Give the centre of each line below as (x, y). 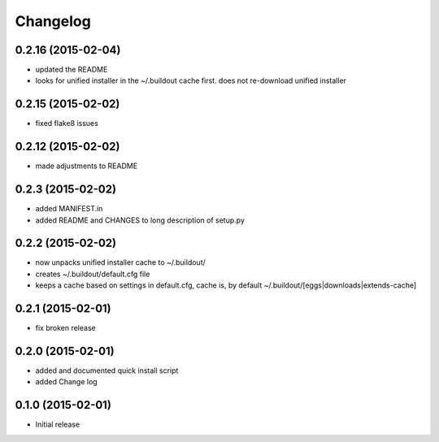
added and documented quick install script (107, 370)
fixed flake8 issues (67, 123)
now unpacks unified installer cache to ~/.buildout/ (121, 262)
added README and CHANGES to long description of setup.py (140, 220)
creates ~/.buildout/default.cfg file (93, 274)
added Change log (66, 382)
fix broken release (66, 328)
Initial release (58, 425)
